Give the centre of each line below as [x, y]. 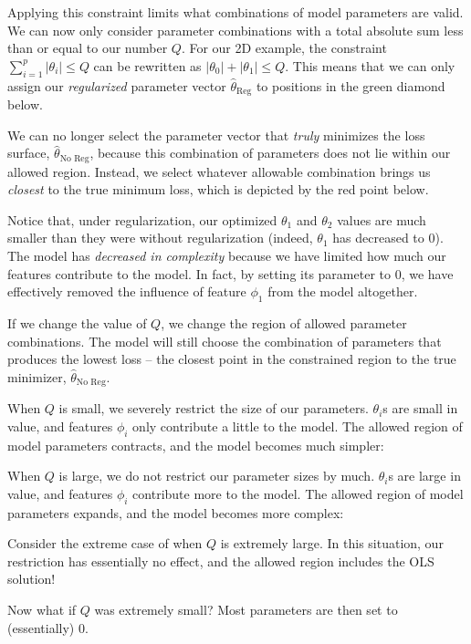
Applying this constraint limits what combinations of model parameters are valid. [235, 12]
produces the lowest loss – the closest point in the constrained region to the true [232, 359]
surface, [29, 153]
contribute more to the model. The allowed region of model [298, 493]
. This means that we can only [370, 65]
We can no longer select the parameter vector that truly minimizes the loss [216, 135]
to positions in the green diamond [351, 85]
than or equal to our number [88, 48]
